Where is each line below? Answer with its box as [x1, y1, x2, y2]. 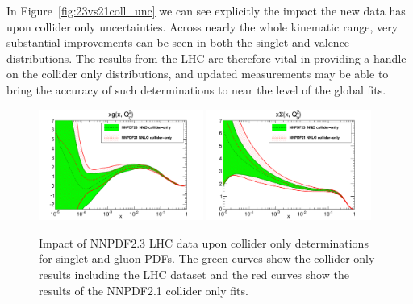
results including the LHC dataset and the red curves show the [39, 266, 349, 283]
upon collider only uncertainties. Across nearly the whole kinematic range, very [6, 18, 398, 35]
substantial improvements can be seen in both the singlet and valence [6, 34, 350, 51]
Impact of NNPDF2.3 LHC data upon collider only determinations [39, 234, 369, 251]
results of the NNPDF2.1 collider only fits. [39, 281, 248, 298]
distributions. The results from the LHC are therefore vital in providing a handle [6, 49, 407, 66]
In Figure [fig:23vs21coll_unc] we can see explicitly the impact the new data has [6, 2, 406, 19]
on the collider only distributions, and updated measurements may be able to [6, 65, 389, 82]
